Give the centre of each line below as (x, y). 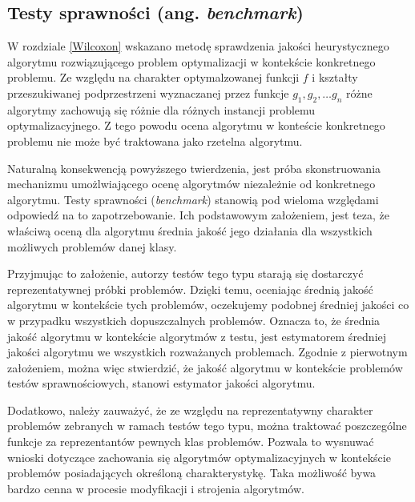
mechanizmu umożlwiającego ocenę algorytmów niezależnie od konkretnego (191, 184)
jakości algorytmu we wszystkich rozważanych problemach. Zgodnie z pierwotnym (207, 352)
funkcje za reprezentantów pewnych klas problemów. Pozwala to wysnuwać (191, 442)
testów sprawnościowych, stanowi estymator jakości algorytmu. (161, 383)
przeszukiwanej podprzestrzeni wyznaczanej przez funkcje (148, 92)
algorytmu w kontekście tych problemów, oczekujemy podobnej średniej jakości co (208, 305)
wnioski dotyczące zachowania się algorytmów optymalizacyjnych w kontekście (199, 457)
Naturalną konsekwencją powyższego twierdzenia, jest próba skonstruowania (194, 168)
